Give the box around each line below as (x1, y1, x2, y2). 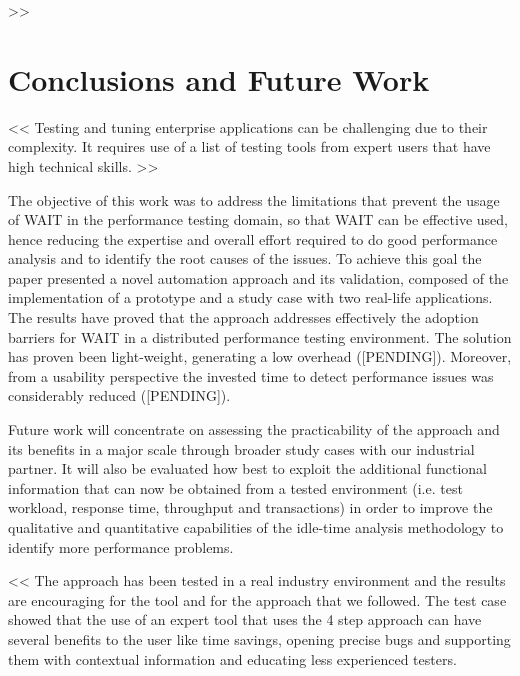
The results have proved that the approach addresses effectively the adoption (8, 307, 479, 328)
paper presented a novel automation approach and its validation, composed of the (8, 267, 509, 288)
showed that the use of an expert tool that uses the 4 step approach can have (8, 609, 482, 630)
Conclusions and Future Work (8, 58, 430, 99)
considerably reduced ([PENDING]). (8, 385, 231, 406)
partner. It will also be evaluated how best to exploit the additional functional (8, 458, 487, 479)
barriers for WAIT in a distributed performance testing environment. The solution (8, 326, 512, 347)
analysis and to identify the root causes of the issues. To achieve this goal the (8, 248, 482, 269)
